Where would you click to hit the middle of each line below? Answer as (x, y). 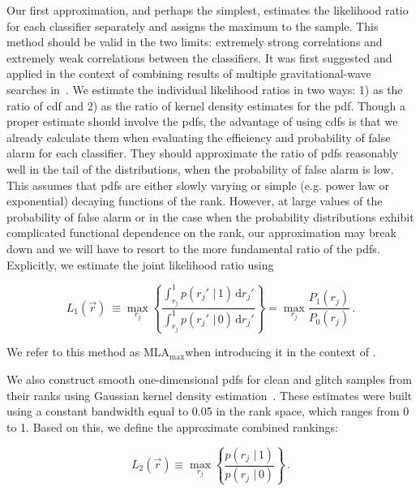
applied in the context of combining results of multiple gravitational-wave (189, 73)
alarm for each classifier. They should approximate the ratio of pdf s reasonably (203, 153)
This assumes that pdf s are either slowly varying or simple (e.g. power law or (198, 185)
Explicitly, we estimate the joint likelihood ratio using (140, 264)
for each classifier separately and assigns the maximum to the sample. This (193, 26)
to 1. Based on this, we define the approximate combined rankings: (172, 426)
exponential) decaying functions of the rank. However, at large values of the (195, 201)
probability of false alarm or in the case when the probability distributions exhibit (210, 216)
